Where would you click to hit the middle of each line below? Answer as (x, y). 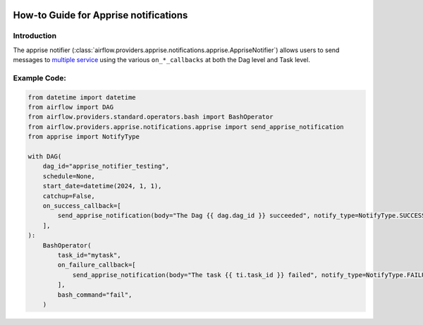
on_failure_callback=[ (97, 265)
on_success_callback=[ (82, 206)
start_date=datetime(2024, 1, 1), (102, 186)
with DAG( (45, 157)
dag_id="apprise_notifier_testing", (106, 166)
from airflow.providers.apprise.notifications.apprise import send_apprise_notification (186, 127)
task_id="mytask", (89, 255)
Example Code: (39, 78)
